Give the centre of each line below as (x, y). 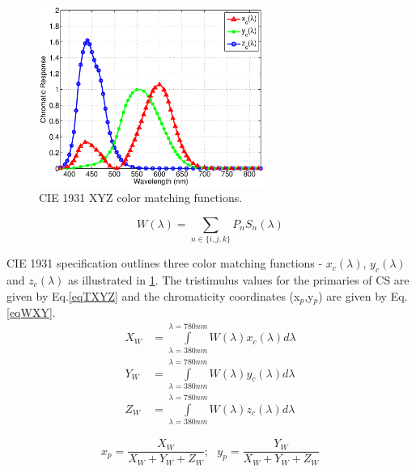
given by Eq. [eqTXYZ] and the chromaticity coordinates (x (153, 295)
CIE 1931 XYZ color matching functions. (141, 198)
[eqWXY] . (31, 312)
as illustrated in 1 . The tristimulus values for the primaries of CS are (239, 279)
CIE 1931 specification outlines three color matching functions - (165, 263)
